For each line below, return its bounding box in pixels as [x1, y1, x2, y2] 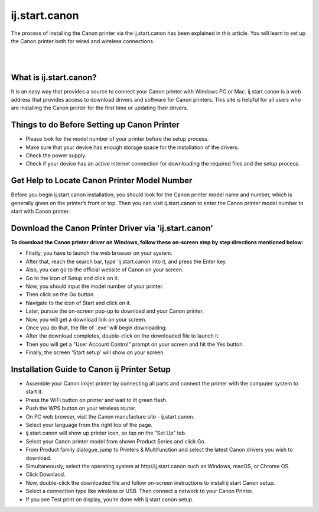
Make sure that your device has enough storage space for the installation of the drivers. [25, 144, 239, 151]
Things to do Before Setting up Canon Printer [11, 120, 180, 130]
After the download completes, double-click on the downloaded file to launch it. [25, 332, 220, 339]
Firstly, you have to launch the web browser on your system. [25, 249, 172, 257]
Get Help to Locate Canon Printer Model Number [11, 176, 193, 186]
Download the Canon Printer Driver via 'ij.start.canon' [11, 223, 213, 233]
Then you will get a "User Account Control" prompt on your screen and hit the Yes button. [25, 341, 245, 348]
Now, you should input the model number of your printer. [25, 283, 164, 290]
